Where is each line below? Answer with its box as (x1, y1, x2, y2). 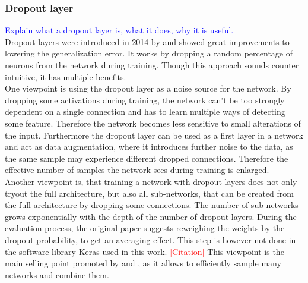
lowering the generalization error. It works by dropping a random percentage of (5, 47, 293, 59)
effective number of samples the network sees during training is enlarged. (5, 163, 269, 176)
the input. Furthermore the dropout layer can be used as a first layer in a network (5, 128, 303, 141)
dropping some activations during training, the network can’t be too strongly (5, 93, 285, 106)
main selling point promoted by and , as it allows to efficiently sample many (5, 257, 281, 269)
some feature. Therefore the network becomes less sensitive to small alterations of (5, 117, 301, 129)
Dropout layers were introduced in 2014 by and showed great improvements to (5, 35, 290, 48)
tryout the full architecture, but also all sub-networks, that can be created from (5, 187, 294, 199)
